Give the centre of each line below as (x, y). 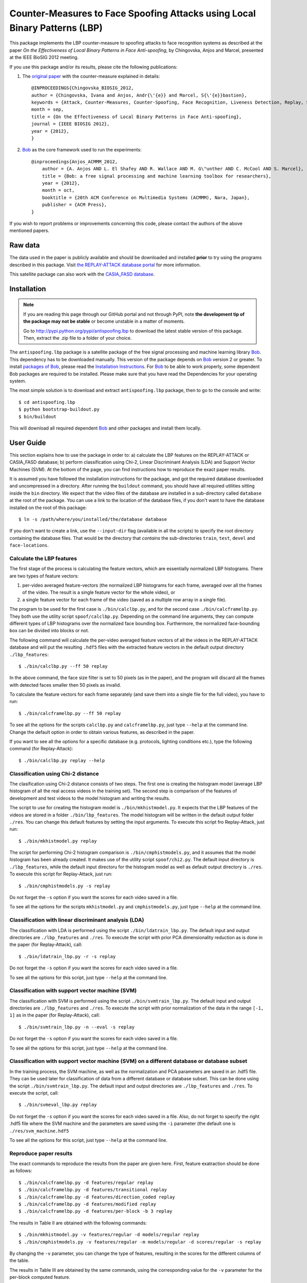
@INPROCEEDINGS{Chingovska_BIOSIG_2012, (83, 88)
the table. (19, 1260)
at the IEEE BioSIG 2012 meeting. (44, 57)
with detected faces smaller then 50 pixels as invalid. (65, 685)
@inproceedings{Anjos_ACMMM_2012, (74, 161)
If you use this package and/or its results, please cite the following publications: (93, 67)
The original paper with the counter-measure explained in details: (91, 76)
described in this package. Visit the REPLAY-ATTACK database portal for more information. (105, 265)
